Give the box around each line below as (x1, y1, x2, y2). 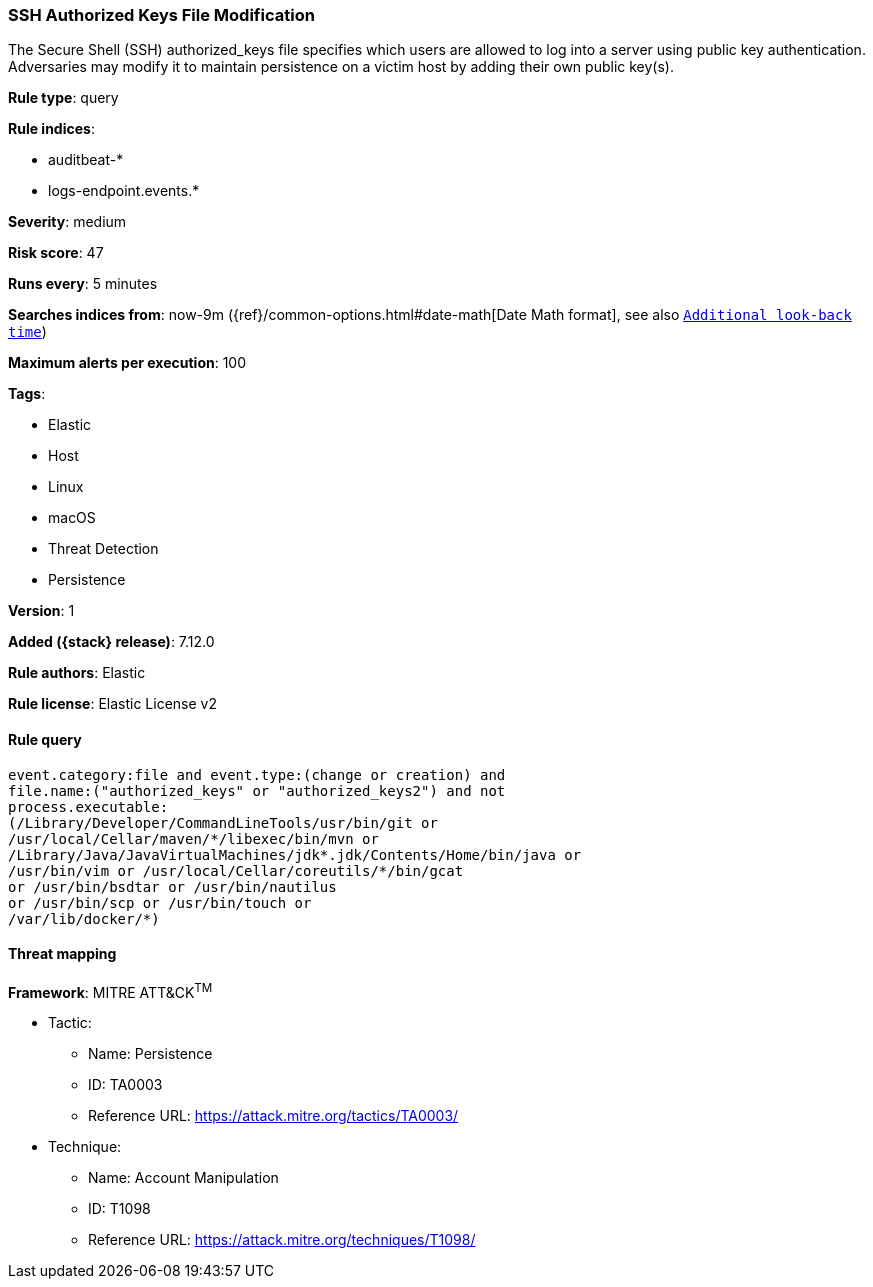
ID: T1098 (88, 1200, 151, 1218)
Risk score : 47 (8, 244, 104, 262)
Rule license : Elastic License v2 (8, 695, 217, 713)
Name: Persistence (88, 1045, 213, 1063)
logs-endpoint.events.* (48, 182, 200, 200)
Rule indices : (8, 120, 95, 138)
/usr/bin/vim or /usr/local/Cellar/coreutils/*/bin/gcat (8, 862, 464, 879)
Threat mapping (8, 945, 117, 963)
